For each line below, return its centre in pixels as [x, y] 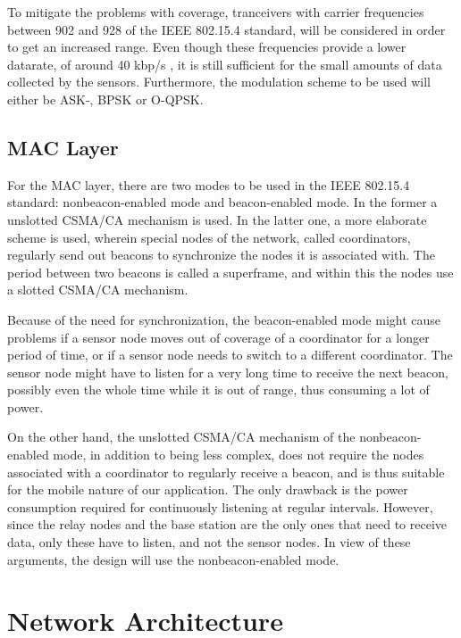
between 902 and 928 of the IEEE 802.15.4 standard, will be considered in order [226, 29]
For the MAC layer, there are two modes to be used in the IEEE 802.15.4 [209, 184]
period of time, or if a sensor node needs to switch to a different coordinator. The [230, 355]
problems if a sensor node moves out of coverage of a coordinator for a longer [218, 337]
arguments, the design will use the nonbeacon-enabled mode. [173, 559]
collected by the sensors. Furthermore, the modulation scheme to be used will [219, 82]
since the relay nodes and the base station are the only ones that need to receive [227, 524]
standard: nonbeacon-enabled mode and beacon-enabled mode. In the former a [222, 202]
